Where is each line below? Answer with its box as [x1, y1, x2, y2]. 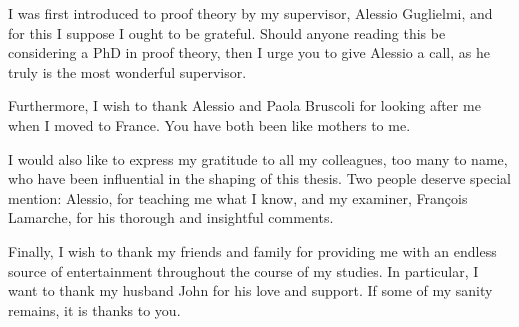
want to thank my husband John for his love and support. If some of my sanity [8, 280, 493, 301]
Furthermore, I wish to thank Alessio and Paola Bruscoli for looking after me [8, 95, 481, 116]
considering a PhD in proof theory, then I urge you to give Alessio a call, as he [8, 42, 490, 63]
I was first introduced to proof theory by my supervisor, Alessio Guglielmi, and [8, 3, 493, 23]
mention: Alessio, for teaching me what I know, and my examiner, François [8, 187, 468, 208]
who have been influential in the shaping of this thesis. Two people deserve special [8, 168, 511, 189]
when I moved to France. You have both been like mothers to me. [8, 114, 411, 135]
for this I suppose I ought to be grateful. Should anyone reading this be [8, 22, 446, 43]
